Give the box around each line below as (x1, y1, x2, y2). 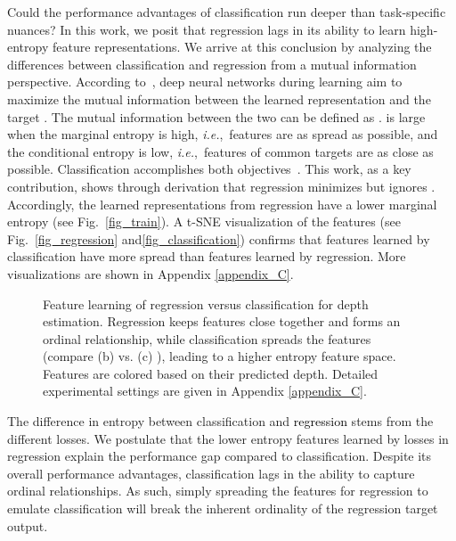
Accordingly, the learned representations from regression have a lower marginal (7, 194, 437, 213)
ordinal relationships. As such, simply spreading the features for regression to (7, 481, 428, 500)
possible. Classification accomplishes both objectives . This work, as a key (7, 160, 411, 178)
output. (7, 516, 48, 535)
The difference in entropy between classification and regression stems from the (7, 412, 434, 430)
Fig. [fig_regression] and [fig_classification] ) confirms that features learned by (7, 229, 430, 248)
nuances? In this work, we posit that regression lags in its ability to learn (7, 20, 406, 38)
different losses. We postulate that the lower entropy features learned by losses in (7, 429, 449, 447)
